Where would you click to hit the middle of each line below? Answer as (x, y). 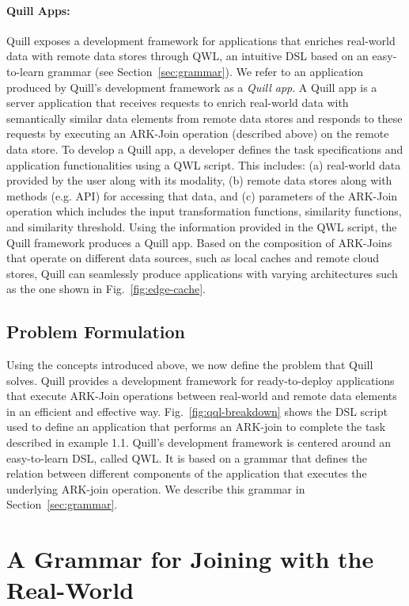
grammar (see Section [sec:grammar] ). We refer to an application (206, 71)
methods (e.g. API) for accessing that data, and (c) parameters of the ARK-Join (202, 195)
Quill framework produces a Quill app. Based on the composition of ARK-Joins (199, 242)
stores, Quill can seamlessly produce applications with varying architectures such (202, 273)
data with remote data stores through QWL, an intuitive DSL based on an (187, 56)
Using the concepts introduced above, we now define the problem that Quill (190, 365)
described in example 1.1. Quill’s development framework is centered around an (199, 442)
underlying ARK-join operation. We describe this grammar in (156, 488)
